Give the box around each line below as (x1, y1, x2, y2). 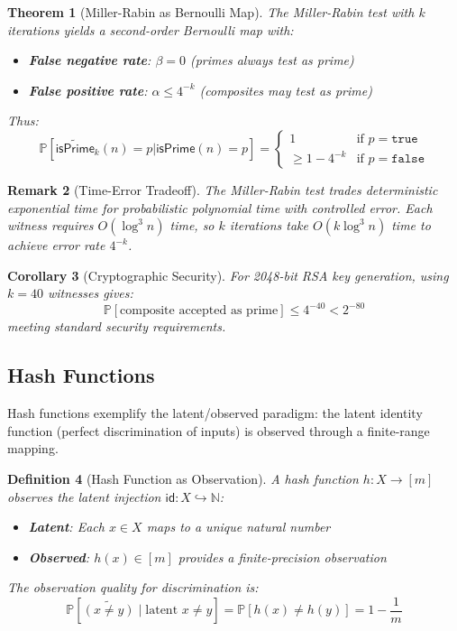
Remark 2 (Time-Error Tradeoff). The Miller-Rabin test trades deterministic (7, 180, 438, 199)
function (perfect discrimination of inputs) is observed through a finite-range (7, 421, 430, 440)
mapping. (7, 439, 59, 458)
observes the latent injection (7, 487, 161, 506)
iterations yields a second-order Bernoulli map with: (7, 20, 294, 39)
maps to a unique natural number (146, 517, 331, 536)
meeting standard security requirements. (7, 317, 226, 336)
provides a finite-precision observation (178, 547, 387, 566)
